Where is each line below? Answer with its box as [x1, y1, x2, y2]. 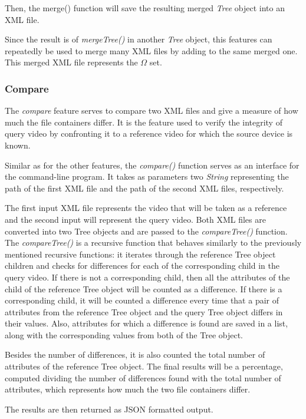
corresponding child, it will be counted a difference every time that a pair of [5, 294, 279, 306]
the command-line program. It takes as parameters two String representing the [5, 170, 289, 183]
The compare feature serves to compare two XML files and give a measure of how [5, 104, 298, 117]
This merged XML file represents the [5, 56, 138, 68]
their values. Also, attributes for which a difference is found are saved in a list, [5, 317, 288, 329]
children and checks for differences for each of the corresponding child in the [5, 259, 279, 272]
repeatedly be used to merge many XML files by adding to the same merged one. [5, 44, 298, 57]
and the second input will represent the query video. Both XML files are [5, 213, 266, 225]
